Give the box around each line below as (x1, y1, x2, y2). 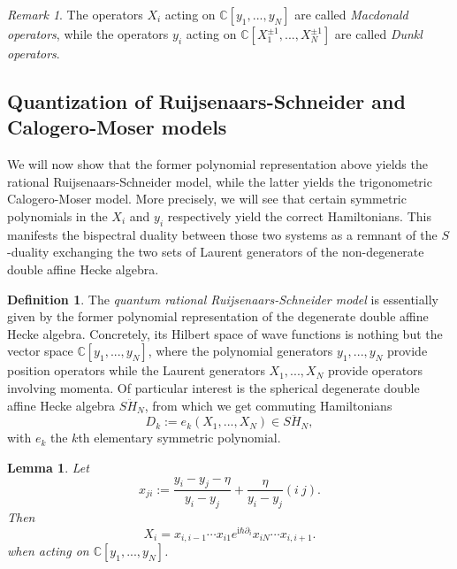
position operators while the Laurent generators (7, 361, 265, 380)
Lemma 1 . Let (7, 458, 89, 476)
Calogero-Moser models (7, 113, 227, 141)
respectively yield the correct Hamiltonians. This (167, 206, 431, 225)
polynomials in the (7, 206, 108, 225)
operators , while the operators (7, 25, 169, 42)
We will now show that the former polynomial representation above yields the (7, 155, 428, 173)
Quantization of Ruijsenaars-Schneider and (7, 87, 406, 114)
